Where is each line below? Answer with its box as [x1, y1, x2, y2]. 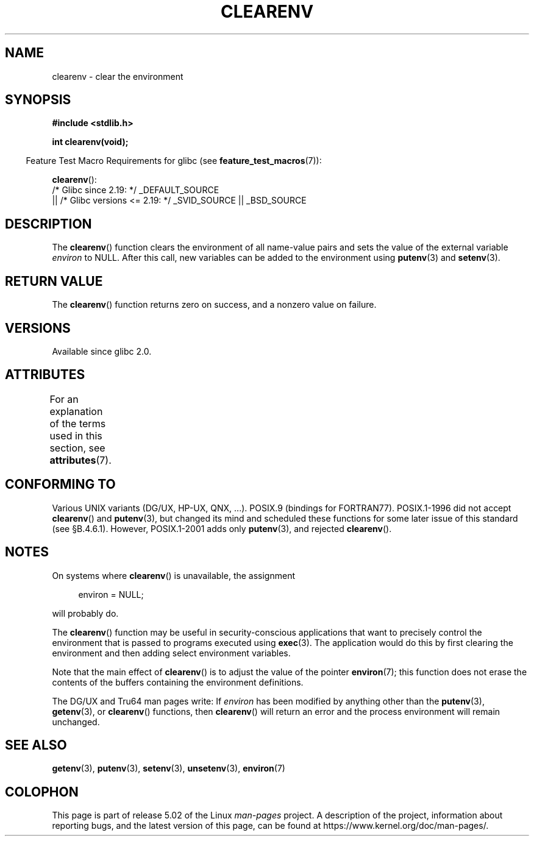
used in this [49, 429, 102, 442]
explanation [49, 405, 103, 417]
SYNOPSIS [5, 92, 71, 108]
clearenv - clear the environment [52, 71, 183, 82]
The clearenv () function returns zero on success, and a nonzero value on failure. [52, 299, 377, 310]
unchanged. [52, 716, 100, 727]
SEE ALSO [5, 737, 67, 753]
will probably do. [52, 608, 119, 619]
